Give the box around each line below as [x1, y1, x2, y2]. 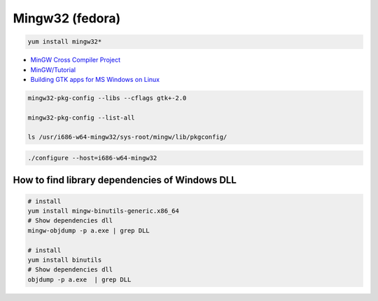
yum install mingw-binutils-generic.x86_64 [27, 207, 180, 215]
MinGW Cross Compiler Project [30, 56, 120, 64]
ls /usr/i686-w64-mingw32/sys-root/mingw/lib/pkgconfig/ [27, 133, 227, 141]
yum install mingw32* [27, 38, 102, 45]
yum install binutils [27, 255, 102, 264]
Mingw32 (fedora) [13, 10, 121, 26]
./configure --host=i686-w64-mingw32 [27, 154, 157, 162]
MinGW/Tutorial [30, 65, 76, 73]
